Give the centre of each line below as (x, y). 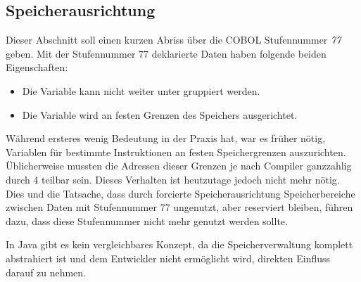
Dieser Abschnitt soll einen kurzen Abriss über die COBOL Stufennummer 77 (173, 40)
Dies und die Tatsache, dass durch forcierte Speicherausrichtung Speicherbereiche (180, 193)
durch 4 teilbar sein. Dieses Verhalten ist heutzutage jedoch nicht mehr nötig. (173, 179)
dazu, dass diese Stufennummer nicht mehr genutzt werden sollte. (147, 220)
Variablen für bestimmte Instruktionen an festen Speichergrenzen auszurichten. (176, 152)
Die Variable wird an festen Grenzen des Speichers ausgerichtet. (160, 114)
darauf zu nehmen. (46, 272)
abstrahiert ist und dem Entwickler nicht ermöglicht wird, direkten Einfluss (168, 258)
